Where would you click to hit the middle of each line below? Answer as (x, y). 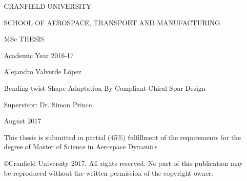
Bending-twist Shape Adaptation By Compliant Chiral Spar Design (105, 88)
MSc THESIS (24, 39)
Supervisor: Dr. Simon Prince (48, 104)
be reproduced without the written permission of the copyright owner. (109, 172)
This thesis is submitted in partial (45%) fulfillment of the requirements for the (123, 137)
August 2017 (23, 121)
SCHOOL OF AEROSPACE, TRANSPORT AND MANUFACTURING (112, 22)
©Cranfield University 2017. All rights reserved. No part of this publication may (123, 163)
